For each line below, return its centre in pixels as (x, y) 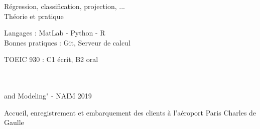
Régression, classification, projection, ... (64, 6)
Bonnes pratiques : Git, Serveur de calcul (67, 42)
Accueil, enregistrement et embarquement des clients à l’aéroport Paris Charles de (130, 112)
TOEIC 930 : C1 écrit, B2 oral (51, 59)
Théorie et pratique (34, 16)
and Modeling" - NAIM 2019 (48, 96)
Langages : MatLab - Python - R (55, 33)
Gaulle (14, 122)
